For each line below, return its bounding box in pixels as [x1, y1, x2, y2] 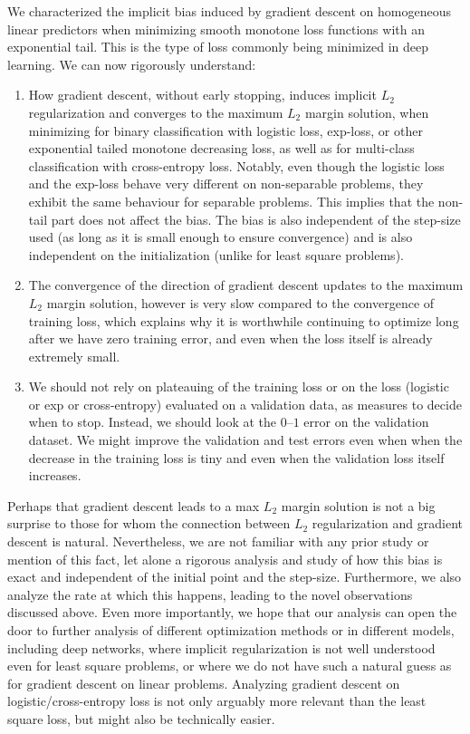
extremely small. [28, 346, 120, 365]
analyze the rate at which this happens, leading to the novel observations [7, 584, 413, 604]
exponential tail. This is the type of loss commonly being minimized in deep [7, 37, 429, 56]
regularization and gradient [312, 514, 463, 533]
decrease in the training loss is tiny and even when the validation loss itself [28, 448, 445, 467]
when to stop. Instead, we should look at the [28, 412, 277, 431]
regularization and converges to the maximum [28, 102, 283, 121]
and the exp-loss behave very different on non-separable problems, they [28, 174, 424, 193]
